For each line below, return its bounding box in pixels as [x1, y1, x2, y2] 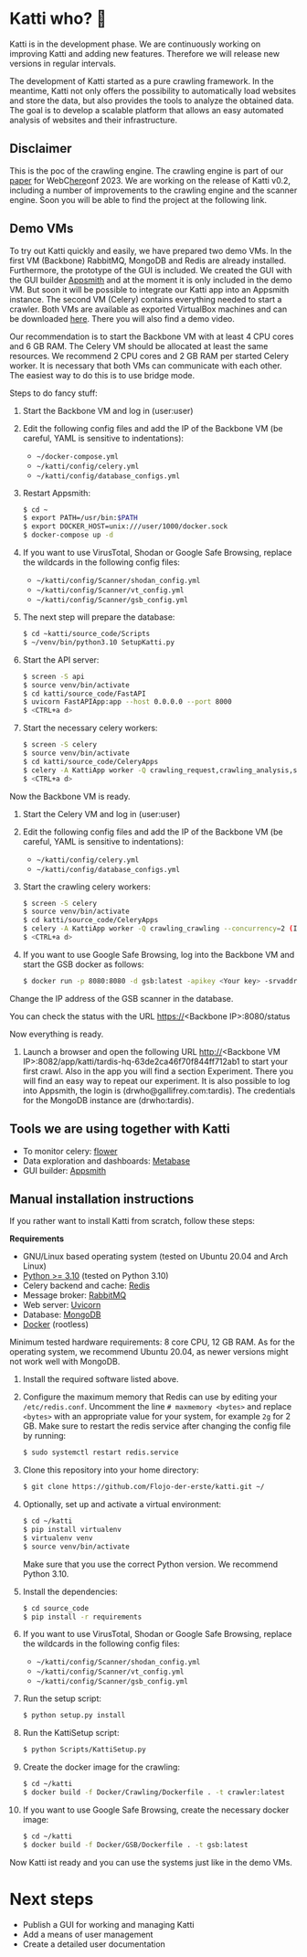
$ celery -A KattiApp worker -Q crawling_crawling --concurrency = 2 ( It [22, 924, 302, 933]
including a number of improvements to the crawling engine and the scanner [9, 185, 298, 196]
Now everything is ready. [9, 1028, 104, 1039]
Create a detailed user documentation [22, 1938, 166, 1950]
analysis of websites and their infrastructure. [9, 114, 178, 125]
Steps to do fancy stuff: [9, 388, 98, 399]
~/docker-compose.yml [36, 452, 119, 461]
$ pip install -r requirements [22, 1612, 143, 1622]
